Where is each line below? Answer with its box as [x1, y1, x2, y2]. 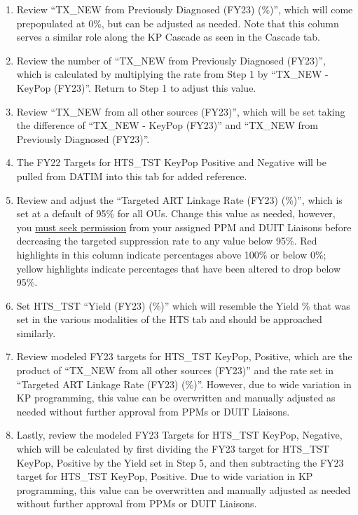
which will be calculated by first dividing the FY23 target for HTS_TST [16, 441, 329, 456]
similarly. [16, 325, 56, 340]
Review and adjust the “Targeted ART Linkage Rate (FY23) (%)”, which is [16, 192, 343, 207]
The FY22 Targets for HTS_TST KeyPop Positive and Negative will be [16, 155, 326, 170]
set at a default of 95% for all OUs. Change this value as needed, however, [16, 206, 336, 221]
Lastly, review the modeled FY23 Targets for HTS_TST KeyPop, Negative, [16, 427, 343, 442]
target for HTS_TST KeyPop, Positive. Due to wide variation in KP [16, 469, 313, 483]
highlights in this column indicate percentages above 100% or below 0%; [16, 247, 326, 261]
